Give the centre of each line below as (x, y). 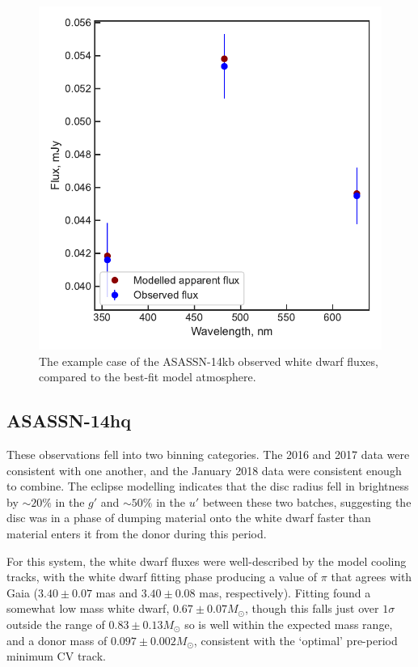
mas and (117, 592)
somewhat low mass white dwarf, (88, 608)
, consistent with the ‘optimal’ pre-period (296, 640)
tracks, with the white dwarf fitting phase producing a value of (162, 577)
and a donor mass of (57, 640)
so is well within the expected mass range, (289, 624)
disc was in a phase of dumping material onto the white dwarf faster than (189, 518)
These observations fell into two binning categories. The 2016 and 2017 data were (208, 454)
